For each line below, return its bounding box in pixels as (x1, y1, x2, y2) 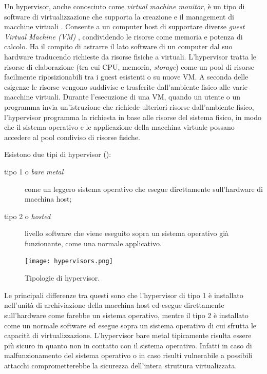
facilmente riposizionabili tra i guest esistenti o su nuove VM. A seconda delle (4, 71, 249, 82)
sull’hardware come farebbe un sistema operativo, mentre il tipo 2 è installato (4, 309, 249, 320)
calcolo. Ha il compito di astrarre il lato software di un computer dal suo (4, 41, 233, 52)
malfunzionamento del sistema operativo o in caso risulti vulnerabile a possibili (4, 350, 253, 361)
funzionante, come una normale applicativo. (25, 238, 162, 248)
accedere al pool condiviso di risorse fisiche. (4, 131, 140, 142)
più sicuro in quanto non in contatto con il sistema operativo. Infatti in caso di (4, 340, 252, 350)
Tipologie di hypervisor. (25, 272, 100, 283)
